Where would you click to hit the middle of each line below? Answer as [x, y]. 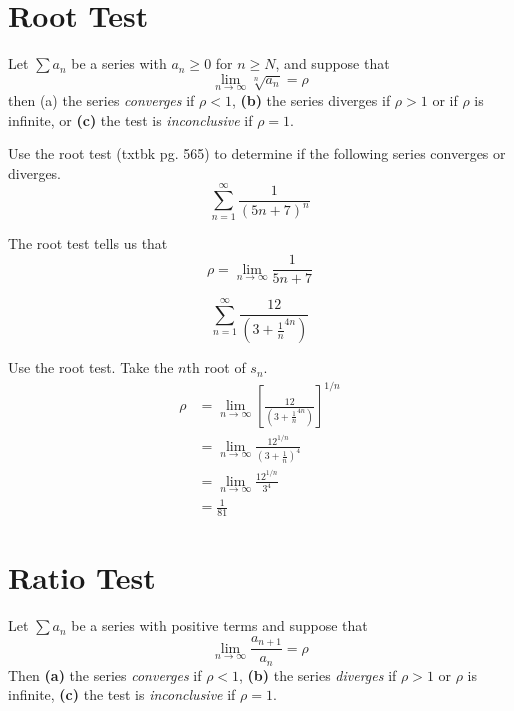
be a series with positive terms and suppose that [219, 625]
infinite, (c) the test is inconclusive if [122, 694]
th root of [216, 367]
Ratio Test [82, 577]
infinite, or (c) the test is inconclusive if [130, 119]
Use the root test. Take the [91, 367]
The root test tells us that [88, 243]
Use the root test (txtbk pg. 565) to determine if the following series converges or [257, 153]
